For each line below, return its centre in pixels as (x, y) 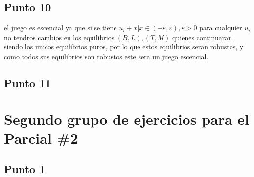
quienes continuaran (202, 37)
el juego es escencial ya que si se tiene (60, 28)
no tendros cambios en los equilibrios (59, 37)
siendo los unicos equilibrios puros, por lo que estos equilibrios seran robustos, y (124, 47)
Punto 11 (28, 82)
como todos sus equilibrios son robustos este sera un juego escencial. (106, 56)
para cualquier (221, 28)
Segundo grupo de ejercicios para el (127, 119)
